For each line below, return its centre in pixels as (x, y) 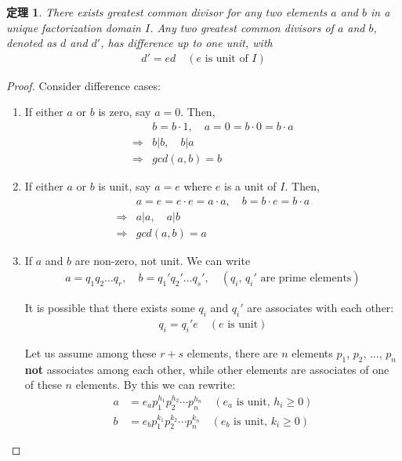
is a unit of (250, 186)
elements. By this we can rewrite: (156, 385)
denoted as (32, 43)
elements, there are (232, 353)
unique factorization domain (74, 27)
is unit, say (125, 186)
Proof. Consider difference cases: (83, 85)
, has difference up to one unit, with (187, 43)
